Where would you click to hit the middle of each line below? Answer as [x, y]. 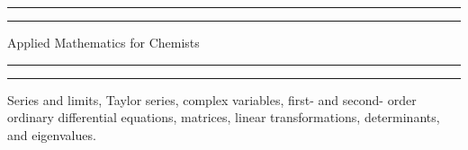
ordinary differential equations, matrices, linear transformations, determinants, [224, 117]
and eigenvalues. [52, 134]
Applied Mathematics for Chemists [103, 42]
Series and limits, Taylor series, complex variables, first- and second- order [212, 99]
